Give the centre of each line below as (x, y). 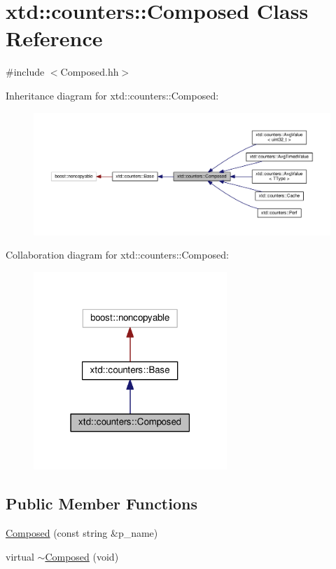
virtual (20, 556)
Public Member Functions (101, 503)
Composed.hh (90, 72)
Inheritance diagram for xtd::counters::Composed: (112, 95)
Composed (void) (82, 556)
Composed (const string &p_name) (82, 533)
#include (25, 72)
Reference (54, 38)
